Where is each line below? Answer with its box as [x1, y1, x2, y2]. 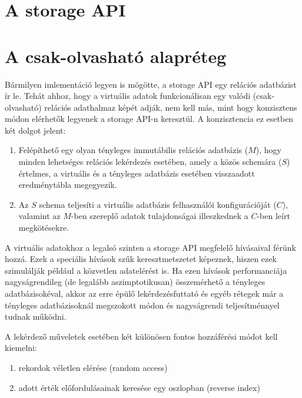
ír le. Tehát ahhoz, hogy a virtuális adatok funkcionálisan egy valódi [5, 89, 251, 102]
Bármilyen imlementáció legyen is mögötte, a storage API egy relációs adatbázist [5, 78, 297, 90]
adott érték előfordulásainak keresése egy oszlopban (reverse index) [18, 381, 260, 393]
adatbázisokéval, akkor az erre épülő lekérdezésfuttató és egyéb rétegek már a [5, 287, 284, 299]
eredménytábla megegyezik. [18, 178, 117, 191]
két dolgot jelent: [5, 124, 66, 136]
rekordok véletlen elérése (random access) [18, 361, 168, 373]
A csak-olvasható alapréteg [5, 44, 227, 68]
